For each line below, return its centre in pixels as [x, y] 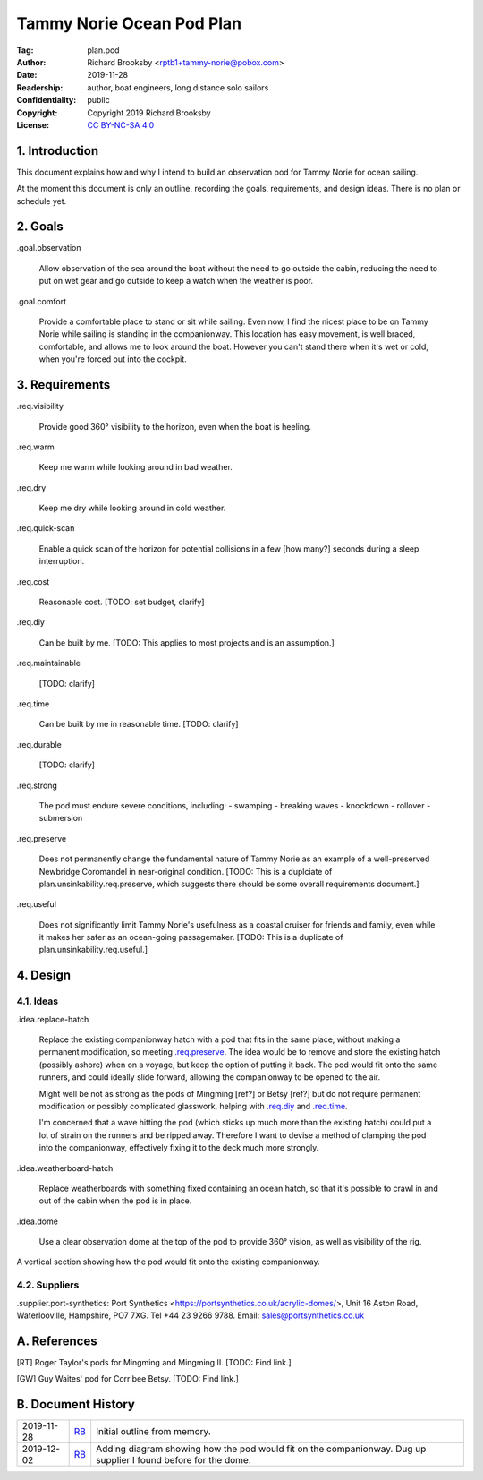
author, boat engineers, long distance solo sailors [178, 87]
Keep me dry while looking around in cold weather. [132, 508]
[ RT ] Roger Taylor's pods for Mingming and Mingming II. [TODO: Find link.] [154, 1362]
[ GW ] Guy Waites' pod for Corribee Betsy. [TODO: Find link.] [127, 1379]
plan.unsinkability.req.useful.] [93, 950]
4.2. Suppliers [48, 1285]
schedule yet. [42, 201]
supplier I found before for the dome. [174, 1460]
